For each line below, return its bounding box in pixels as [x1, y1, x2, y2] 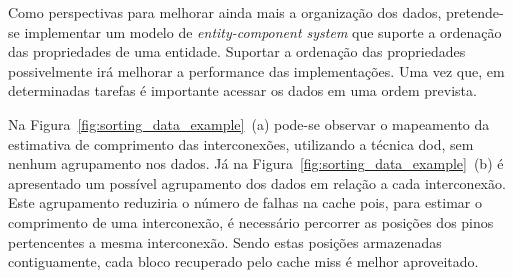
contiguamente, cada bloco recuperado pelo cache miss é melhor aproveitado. [8, 251, 479, 272]
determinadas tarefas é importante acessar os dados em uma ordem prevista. [8, 80, 477, 101]
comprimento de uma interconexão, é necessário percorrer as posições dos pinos [8, 211, 494, 232]
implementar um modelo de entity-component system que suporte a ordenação [24, 21, 502, 42]
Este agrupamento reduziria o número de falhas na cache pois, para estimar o [8, 192, 482, 213]
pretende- [446, 2, 504, 22]
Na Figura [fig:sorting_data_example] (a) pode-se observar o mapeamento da [8, 113, 490, 134]
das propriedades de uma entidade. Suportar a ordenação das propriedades [8, 41, 466, 62]
